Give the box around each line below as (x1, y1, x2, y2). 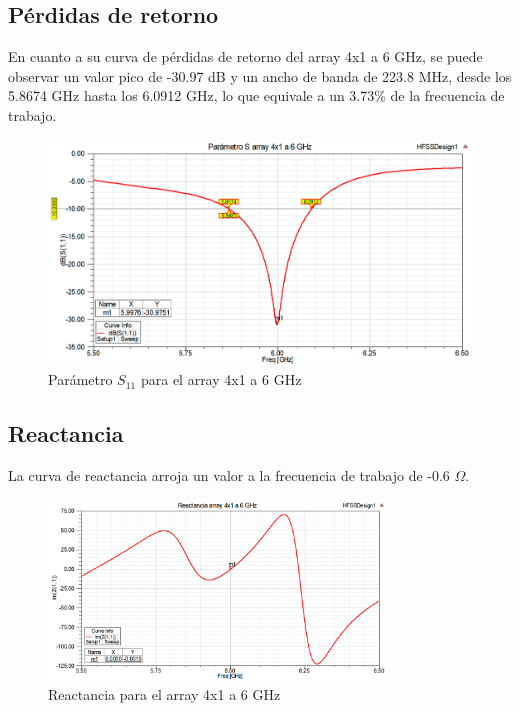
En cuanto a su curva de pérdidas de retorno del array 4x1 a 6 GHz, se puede (8, 46, 483, 67)
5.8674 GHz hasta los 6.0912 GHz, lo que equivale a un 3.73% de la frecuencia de (8, 85, 505, 106)
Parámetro (48, 369, 113, 390)
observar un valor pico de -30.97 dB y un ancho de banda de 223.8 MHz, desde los (8, 65, 512, 86)
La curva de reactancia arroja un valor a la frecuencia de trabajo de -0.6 (8, 465, 450, 486)
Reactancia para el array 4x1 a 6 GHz (48, 684, 281, 705)
